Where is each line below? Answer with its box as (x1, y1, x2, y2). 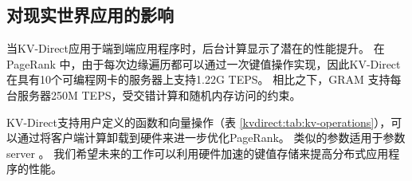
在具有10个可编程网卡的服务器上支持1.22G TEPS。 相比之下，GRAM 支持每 (6, 71, 402, 88)
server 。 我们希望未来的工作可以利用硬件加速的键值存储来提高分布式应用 (6, 144, 389, 161)
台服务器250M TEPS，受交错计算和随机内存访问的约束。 (6, 86, 301, 103)
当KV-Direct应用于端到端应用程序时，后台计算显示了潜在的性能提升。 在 (6, 40, 385, 57)
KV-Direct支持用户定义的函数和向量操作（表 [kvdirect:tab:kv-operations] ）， (6, 113, 391, 130)
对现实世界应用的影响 (6, 2, 174, 27)
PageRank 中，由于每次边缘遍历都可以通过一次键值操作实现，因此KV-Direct (6, 55, 401, 72)
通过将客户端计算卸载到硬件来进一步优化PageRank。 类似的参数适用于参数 (17, 129, 406, 146)
